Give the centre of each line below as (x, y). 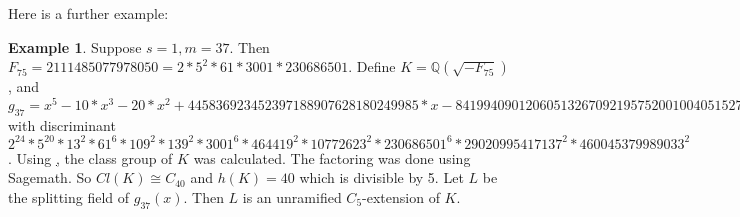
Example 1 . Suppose (75, 46)
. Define (372, 66)
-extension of (401, 196)
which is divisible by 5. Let (381, 177)
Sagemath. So (50, 177)
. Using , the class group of (90, 157)
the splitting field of (69, 196)
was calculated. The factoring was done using (332, 157)
